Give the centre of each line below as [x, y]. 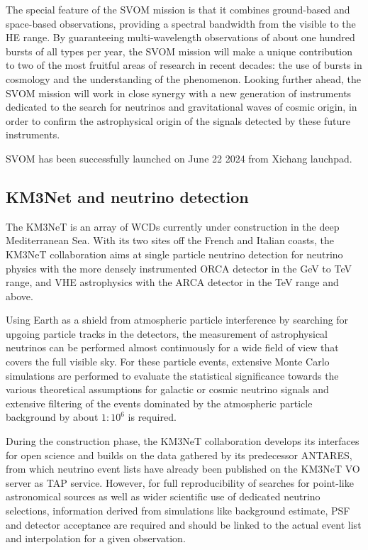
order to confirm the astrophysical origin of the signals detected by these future [178, 120]
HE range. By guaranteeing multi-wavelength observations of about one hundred [180, 37]
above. [19, 296]
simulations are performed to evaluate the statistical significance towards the [172, 375]
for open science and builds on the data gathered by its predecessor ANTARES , [179, 455]
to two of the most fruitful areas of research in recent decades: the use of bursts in [184, 65]
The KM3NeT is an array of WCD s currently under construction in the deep [173, 226]
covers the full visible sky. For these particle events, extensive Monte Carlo [168, 362]
